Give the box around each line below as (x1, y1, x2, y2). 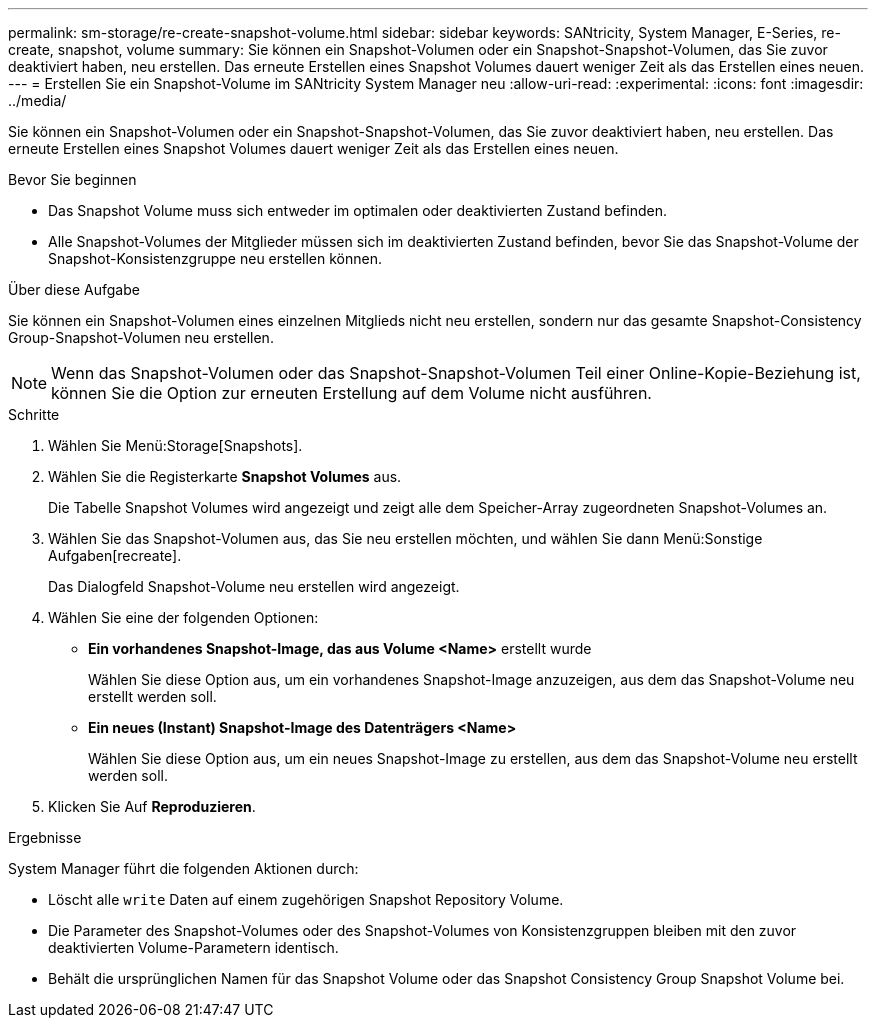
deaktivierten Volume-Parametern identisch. (48, 939, 339, 956)
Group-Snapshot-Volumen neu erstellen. (8, 329, 274, 346)
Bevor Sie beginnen (8, 171, 137, 188)
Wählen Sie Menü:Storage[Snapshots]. (48, 437, 303, 454)
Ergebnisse (8, 829, 82, 846)
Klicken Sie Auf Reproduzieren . (48, 798, 256, 815)
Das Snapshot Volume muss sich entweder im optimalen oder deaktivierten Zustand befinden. (48, 202, 667, 219)
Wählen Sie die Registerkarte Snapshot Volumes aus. (48, 468, 402, 485)
